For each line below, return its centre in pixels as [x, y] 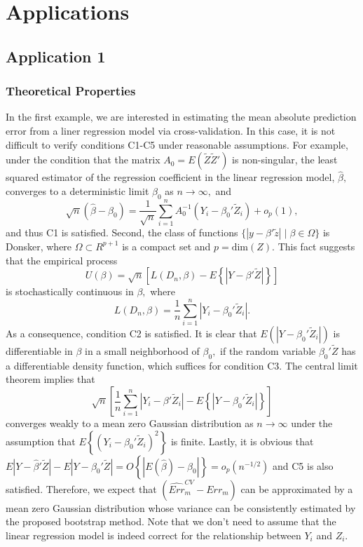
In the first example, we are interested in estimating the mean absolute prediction [181, 117]
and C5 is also [303, 465]
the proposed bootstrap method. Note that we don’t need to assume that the [171, 521]
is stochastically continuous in [70, 291]
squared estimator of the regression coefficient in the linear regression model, [170, 177]
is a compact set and [166, 246]
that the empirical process [62, 260]
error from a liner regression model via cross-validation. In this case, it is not [171, 130]
